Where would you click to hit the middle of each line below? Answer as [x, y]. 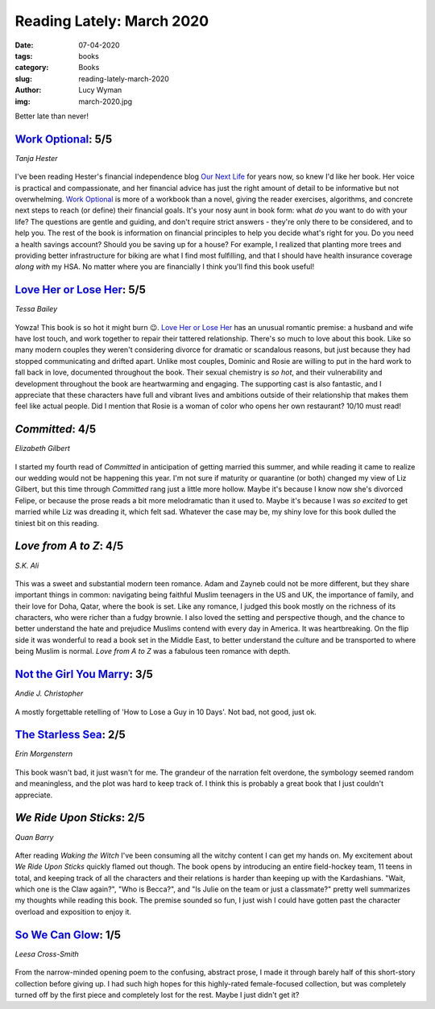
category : [32, 68]
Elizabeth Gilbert [42, 449]
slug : [23, 79]
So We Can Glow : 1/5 [68, 935]
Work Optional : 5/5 [64, 139]
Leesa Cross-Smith [47, 953]
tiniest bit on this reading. [57, 523]
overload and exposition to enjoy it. [73, 912]
